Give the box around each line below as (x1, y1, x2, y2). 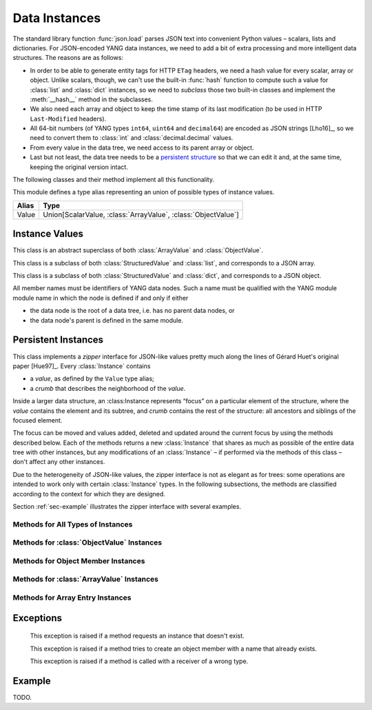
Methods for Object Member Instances (12, 556, 145, 565)
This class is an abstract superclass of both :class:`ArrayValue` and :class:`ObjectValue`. (12, 246, 263, 254)
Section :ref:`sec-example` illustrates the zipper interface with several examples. (12, 503, 241, 511)
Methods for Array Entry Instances (12, 593, 132, 602)
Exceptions (12, 612, 62, 624)
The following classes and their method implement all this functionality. (12, 176, 215, 184)
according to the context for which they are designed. (12, 489, 165, 498)
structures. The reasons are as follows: (12, 54, 124, 62)
